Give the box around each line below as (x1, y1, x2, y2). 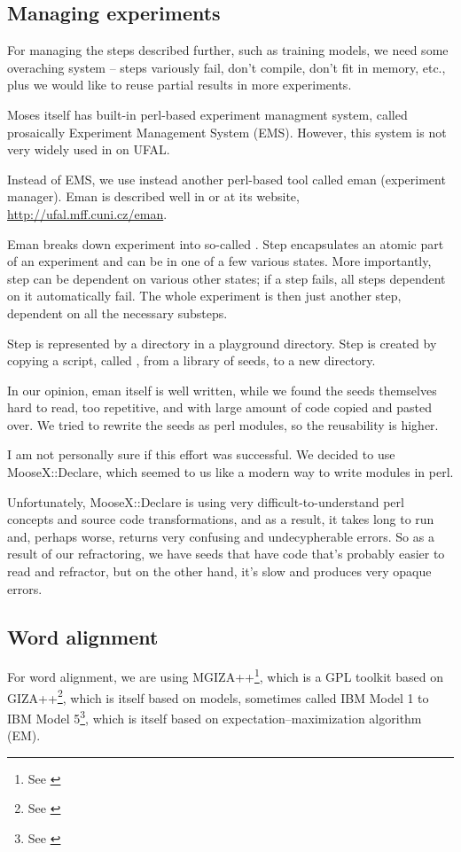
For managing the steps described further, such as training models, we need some (7, 41, 449, 59)
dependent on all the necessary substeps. (7, 303, 228, 322)
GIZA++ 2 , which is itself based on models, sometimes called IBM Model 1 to (7, 685, 429, 707)
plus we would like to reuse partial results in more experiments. (7, 75, 352, 94)
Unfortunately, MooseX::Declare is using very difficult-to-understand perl (7, 492, 404, 511)
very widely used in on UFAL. (7, 140, 170, 159)
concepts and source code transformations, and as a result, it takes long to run (7, 510, 434, 528)
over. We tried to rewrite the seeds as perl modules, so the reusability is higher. (7, 415, 439, 434)
